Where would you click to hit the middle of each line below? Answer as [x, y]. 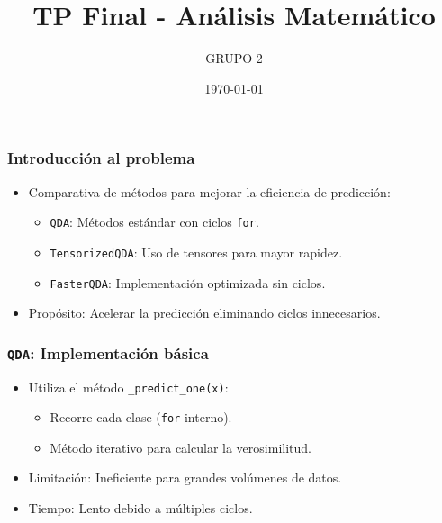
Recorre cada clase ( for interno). [141, 417]
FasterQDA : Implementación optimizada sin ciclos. [188, 282]
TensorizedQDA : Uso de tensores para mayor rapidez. [196, 252]
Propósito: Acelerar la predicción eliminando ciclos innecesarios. [204, 313]
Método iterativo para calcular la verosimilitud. [180, 447]
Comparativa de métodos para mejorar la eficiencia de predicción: [209, 191]
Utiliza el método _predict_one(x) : [128, 387]
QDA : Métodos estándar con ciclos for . [154, 222]
